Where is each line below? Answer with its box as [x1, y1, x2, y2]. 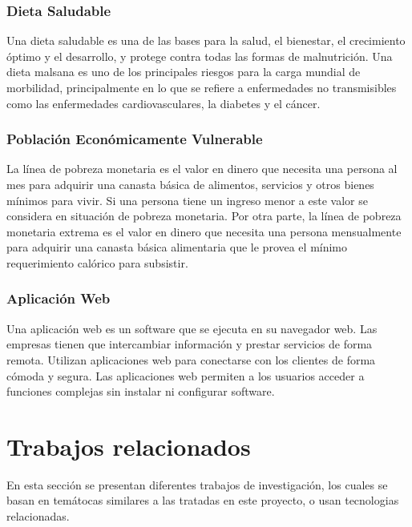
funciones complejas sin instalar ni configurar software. [6, 383, 275, 400]
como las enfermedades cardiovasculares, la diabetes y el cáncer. [6, 95, 321, 111]
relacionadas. [6, 508, 70, 525]
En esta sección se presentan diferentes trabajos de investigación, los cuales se [6, 476, 388, 493]
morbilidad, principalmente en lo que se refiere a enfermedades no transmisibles [6, 79, 397, 95]
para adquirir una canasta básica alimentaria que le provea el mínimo [6, 239, 348, 255]
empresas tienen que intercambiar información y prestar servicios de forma [6, 336, 373, 352]
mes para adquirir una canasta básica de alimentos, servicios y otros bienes [6, 176, 374, 192]
